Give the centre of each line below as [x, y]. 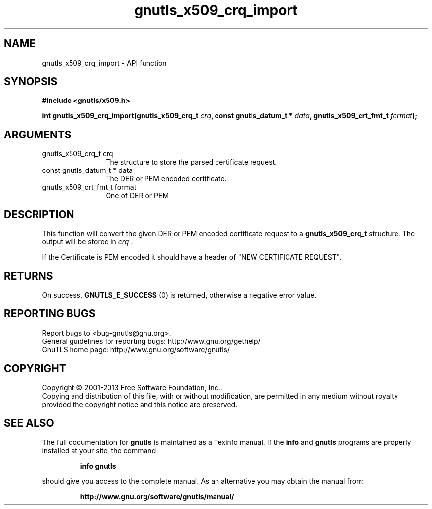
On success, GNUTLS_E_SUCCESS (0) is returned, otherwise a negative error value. [179, 295]
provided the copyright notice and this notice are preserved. [140, 404]
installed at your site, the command [99, 450]
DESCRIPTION [39, 214]
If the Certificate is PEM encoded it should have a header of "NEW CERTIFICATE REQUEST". [192, 257]
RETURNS [29, 276]
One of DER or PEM [137, 196]
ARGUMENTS [38, 135]
